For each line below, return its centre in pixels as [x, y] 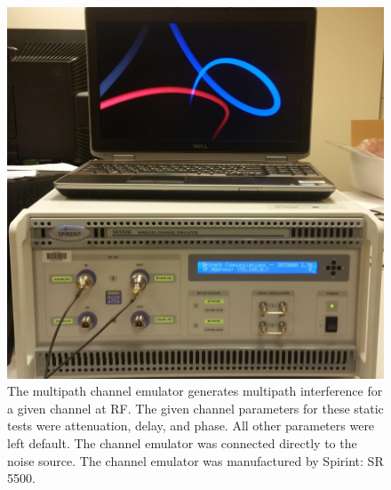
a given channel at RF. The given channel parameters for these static [195, 408]
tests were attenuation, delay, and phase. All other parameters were [191, 426]
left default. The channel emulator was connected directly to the [182, 442]
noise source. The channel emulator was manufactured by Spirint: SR [195, 460]
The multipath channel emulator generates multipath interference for [195, 391]
